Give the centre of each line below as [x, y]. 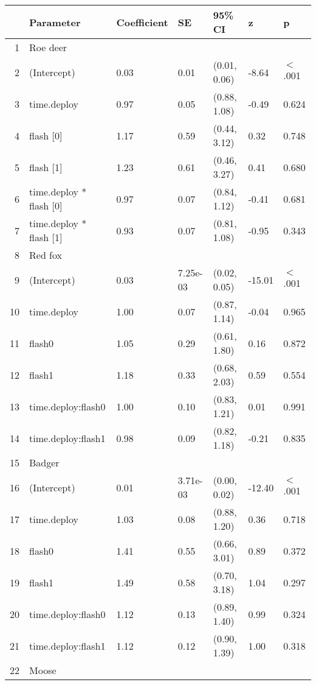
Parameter [55, 22]
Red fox [46, 255]
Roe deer [48, 47]
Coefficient [142, 22]
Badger [44, 462]
